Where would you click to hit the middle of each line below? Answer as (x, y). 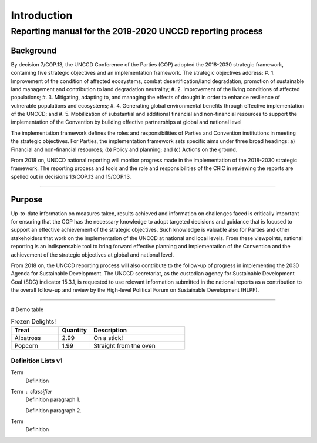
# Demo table (27, 309)
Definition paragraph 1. (53, 399)
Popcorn (26, 346)
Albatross (28, 338)
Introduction (42, 15)
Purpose (27, 199)
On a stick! (108, 338)
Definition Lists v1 (37, 361)
